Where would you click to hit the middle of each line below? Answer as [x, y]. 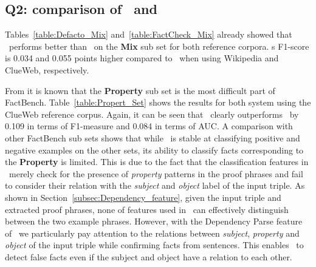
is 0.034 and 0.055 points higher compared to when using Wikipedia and [142, 58]
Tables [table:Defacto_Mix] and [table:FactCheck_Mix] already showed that [149, 34]
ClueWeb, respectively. [47, 69]
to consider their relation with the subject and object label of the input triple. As [155, 185]
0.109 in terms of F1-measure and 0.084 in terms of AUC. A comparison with [149, 126]
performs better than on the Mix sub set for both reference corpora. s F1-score [159, 46]
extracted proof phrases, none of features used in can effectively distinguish [147, 209]
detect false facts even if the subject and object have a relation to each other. [149, 256]
